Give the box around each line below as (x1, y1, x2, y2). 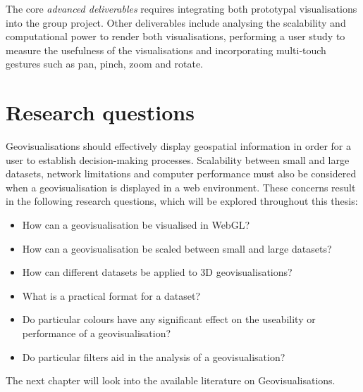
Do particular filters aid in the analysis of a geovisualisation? (22, 349, 285, 364)
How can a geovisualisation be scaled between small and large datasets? (22, 241, 332, 255)
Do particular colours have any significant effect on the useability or (22, 312, 316, 327)
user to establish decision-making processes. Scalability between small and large (6, 152, 350, 167)
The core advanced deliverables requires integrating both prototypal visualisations (6, 1, 357, 15)
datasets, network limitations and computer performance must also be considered (6, 166, 357, 181)
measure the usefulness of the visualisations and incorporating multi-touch (6, 42, 326, 57)
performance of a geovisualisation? (22, 326, 171, 341)
